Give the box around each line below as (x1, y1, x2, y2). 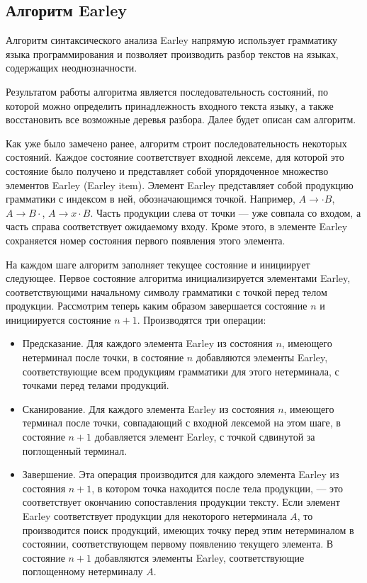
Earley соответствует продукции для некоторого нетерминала (22, 509, 287, 523)
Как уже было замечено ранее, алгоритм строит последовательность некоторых (6, 135, 347, 150)
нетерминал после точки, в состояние (22, 350, 184, 365)
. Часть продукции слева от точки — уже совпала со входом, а (90, 205, 361, 220)
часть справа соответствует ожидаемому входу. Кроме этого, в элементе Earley (6, 219, 348, 234)
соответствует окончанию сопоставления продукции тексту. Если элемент (22, 494, 340, 509)
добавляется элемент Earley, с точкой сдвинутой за (94, 429, 315, 444)
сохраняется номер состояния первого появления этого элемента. (6, 232, 286, 247)
